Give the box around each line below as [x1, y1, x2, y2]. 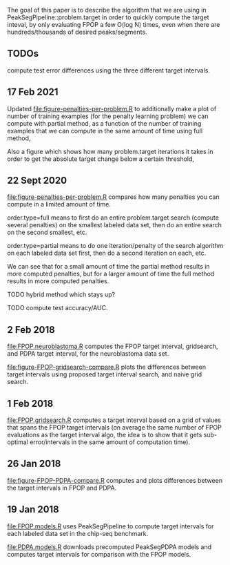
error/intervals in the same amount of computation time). [30, 438, 191, 446]
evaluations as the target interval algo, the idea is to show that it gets [7, 431, 202, 439]
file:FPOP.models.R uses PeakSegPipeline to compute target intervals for [7, 521, 214, 530]
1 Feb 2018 [7, 397, 54, 410]
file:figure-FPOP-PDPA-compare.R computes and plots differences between [7, 476, 222, 484]
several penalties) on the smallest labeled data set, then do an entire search [7, 221, 222, 229]
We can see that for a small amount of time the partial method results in [7, 262, 210, 271]
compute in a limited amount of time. [7, 200, 112, 209]
